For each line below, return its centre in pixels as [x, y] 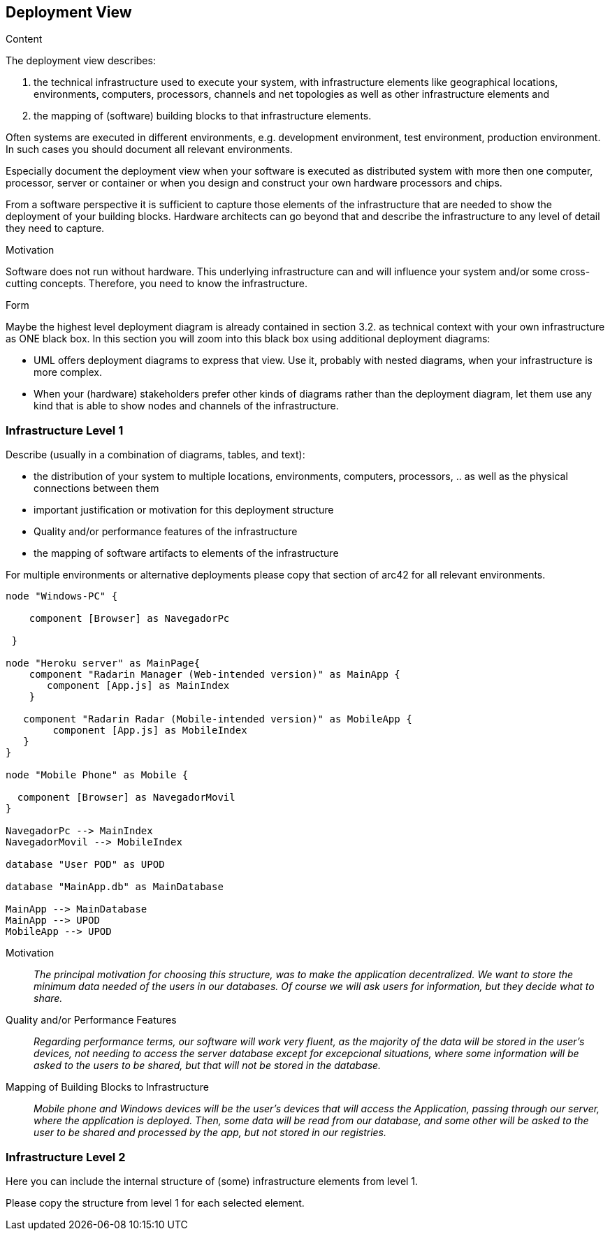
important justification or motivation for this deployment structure [184, 510]
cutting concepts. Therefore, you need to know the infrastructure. [157, 284]
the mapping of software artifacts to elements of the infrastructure [186, 553]
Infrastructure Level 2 [66, 1157]
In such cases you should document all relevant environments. [149, 150]
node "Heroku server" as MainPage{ [103, 663]
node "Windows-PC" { [62, 596]
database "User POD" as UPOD [85, 865]
